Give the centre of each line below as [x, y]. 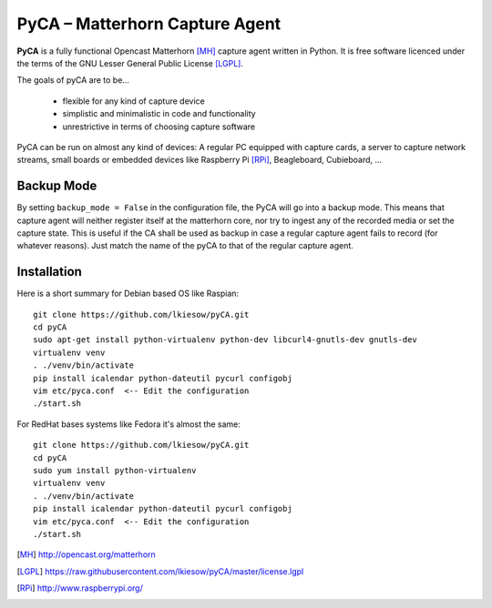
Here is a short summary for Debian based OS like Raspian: [128, 294]
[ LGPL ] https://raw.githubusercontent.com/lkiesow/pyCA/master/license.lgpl [160, 571]
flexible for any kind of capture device [133, 101]
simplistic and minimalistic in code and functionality [159, 114]
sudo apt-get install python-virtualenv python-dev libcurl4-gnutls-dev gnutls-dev [225, 340]
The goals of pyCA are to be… [73, 80]
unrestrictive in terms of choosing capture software [159, 127]
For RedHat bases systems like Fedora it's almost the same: [129, 424]
